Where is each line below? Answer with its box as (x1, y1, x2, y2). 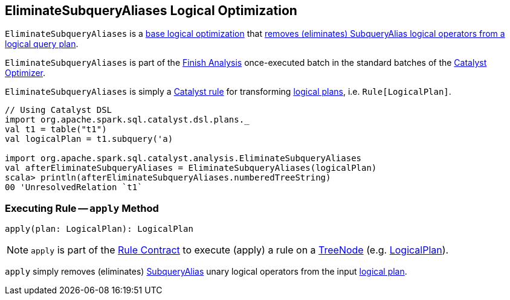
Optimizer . (5, 68, 46, 78)
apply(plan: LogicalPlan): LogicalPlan (5, 224, 193, 234)
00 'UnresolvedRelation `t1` (5, 182, 143, 193)
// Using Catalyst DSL (5, 105, 112, 115)
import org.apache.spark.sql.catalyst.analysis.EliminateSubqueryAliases (5, 153, 362, 164)
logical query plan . (5, 39, 79, 49)
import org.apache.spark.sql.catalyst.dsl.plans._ (5, 115, 250, 125)
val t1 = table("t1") (5, 124, 107, 135)
